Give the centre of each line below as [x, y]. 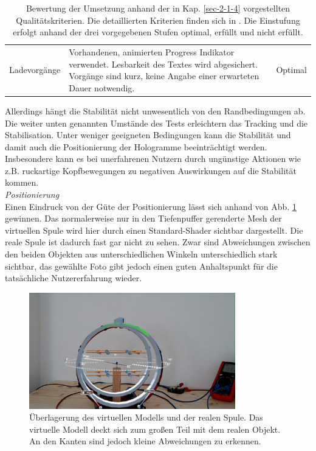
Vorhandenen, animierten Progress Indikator [152, 52]
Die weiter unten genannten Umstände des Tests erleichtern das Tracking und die [156, 123]
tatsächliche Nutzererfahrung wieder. [74, 278]
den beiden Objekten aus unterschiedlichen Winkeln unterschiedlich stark [141, 254]
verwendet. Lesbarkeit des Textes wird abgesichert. [163, 64]
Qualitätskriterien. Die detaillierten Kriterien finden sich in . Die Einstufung [158, 20]
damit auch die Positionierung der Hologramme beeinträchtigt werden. [136, 146]
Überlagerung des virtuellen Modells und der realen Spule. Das [146, 417]
